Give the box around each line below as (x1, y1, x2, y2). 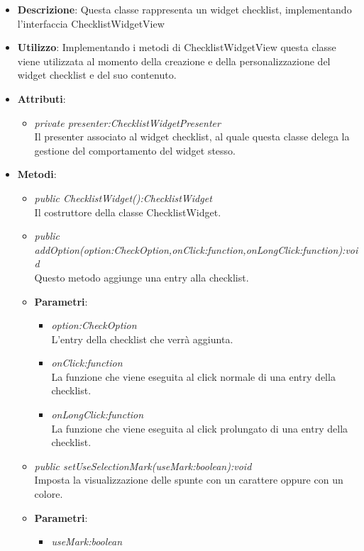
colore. (34, 486, 63, 501)
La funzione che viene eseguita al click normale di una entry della (51, 369, 336, 384)
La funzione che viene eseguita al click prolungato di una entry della (51, 421, 348, 435)
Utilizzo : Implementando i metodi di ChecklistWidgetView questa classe (17, 40, 336, 55)
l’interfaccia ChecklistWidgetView (17, 16, 165, 30)
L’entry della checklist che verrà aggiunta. (51, 331, 233, 346)
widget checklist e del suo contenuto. (17, 67, 177, 82)
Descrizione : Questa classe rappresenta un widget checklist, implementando (17, 2, 352, 16)
